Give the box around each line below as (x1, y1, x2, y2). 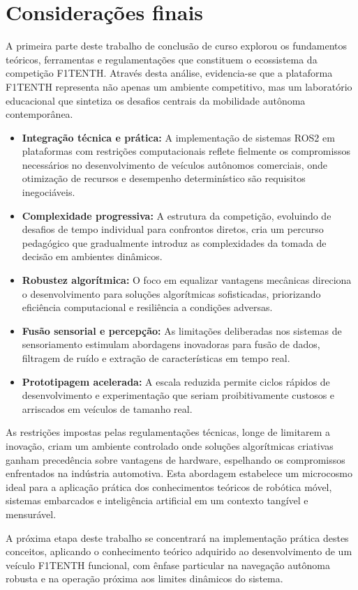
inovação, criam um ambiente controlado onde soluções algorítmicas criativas (6, 438, 334, 453)
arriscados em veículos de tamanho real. (22, 401, 193, 416)
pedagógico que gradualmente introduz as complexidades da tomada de (22, 235, 327, 250)
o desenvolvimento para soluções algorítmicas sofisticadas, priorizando (22, 286, 321, 301)
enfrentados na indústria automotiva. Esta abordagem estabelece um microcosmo (6, 466, 352, 481)
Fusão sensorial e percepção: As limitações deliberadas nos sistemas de (22, 323, 342, 338)
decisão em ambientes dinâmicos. (22, 249, 163, 264)
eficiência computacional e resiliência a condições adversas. (22, 300, 273, 315)
